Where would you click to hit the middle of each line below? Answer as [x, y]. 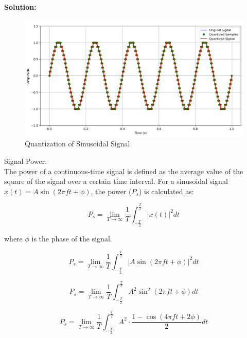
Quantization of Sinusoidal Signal [77, 144]
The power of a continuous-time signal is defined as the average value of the [124, 171]
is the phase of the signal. [72, 238]
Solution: [20, 7]
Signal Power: [26, 161]
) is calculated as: [166, 191]
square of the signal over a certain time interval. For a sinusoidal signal [116, 181]
